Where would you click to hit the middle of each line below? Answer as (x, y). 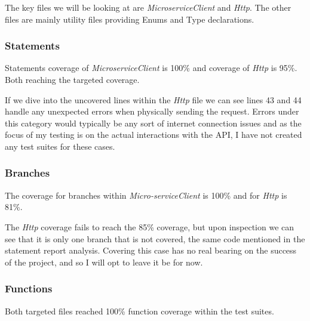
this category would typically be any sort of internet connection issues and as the (153, 123)
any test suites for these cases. (60, 146)
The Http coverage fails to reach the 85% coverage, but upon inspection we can (150, 226)
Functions (29, 288)
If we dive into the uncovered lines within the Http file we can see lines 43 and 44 (153, 99)
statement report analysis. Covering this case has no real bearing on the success (151, 250)
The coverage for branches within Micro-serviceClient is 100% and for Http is (146, 195)
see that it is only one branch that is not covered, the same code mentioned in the (155, 238)
